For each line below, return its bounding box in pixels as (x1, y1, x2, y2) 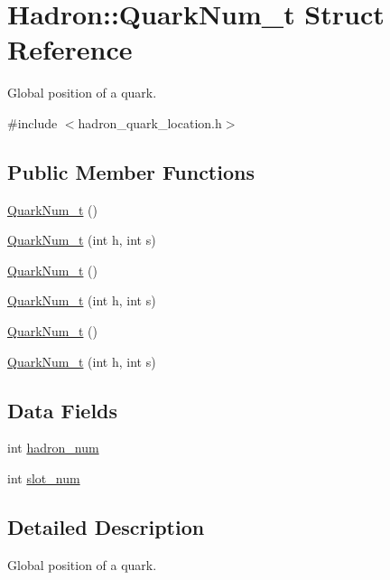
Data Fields (7, 396, 118, 424)
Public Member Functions (7, 157, 255, 185)
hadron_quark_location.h (78, 113, 222, 132)
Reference (7, 31, 133, 68)
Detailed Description (7, 513, 205, 541)
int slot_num (7, 469, 80, 488)
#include (7, 113, 58, 132)
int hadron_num (7, 438, 99, 457)
